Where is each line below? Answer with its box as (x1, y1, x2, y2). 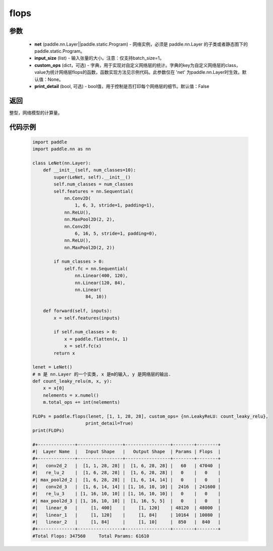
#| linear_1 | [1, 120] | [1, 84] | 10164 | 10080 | (32, 512, 221, 518)
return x (53, 350, 75, 356)
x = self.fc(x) (64, 343, 102, 349)
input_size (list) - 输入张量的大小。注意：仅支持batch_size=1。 (34, 55, 164, 61)
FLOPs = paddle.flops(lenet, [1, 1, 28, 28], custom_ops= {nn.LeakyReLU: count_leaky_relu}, (32, 414, 268, 419)
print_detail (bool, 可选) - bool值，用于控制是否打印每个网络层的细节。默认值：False (34, 83, 210, 89)
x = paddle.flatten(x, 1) (64, 336, 128, 342)
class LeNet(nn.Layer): (32, 160, 92, 166)
